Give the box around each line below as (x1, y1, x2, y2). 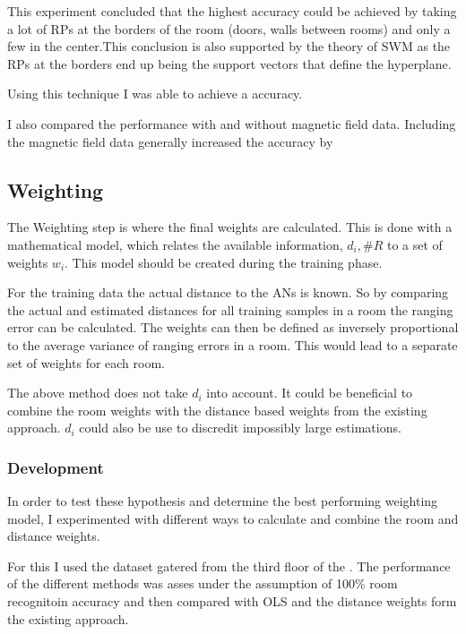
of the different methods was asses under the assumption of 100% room (7, 574, 398, 593)
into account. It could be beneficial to (206, 383, 413, 402)
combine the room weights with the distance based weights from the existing (7, 400, 427, 419)
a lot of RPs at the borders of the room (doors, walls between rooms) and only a (7, 19, 451, 38)
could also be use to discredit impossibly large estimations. (79, 418, 401, 437)
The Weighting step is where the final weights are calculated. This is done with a (7, 218, 453, 236)
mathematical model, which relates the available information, (7, 235, 343, 253)
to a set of (386, 235, 443, 253)
